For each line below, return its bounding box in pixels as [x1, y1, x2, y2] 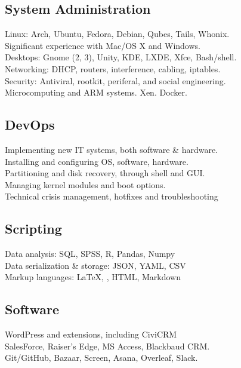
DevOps [5, 115, 55, 134]
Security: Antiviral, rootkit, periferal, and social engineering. [5, 74, 226, 87]
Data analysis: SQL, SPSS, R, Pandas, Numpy [5, 247, 175, 260]
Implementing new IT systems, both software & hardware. [5, 143, 218, 155]
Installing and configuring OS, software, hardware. [5, 155, 189, 167]
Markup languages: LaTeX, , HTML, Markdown [5, 271, 181, 283]
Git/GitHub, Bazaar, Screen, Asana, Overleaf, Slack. [5, 351, 198, 364]
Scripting [5, 219, 62, 238]
